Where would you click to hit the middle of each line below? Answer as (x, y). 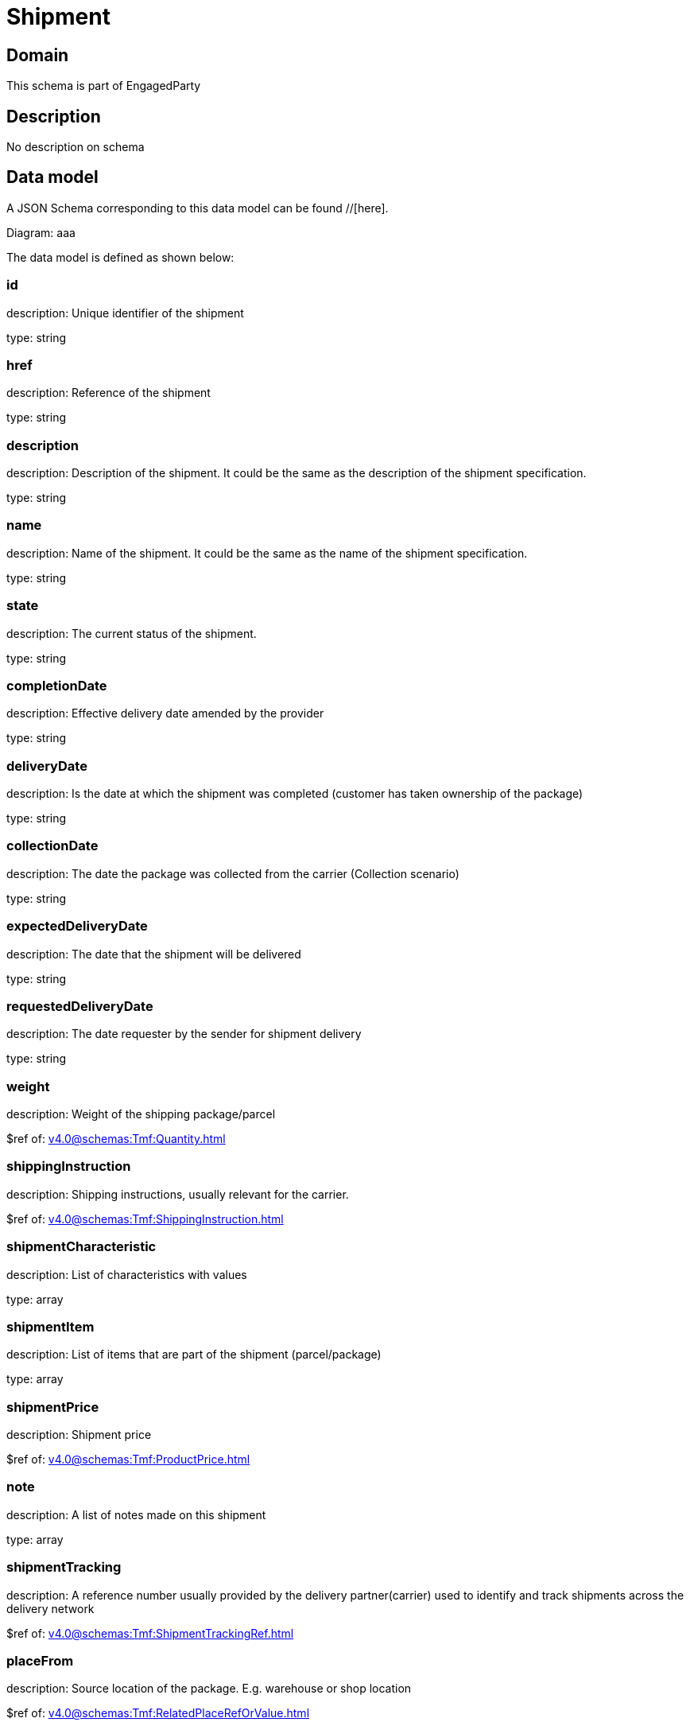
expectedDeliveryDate (77, 926)
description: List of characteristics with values (127, 1274)
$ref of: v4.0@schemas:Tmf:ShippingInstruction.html (145, 1219)
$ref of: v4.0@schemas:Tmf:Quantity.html (116, 1139)
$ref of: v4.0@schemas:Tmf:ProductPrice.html (128, 1460)
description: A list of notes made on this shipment (136, 1514)
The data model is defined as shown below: (120, 257)
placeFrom (40, 1660)
